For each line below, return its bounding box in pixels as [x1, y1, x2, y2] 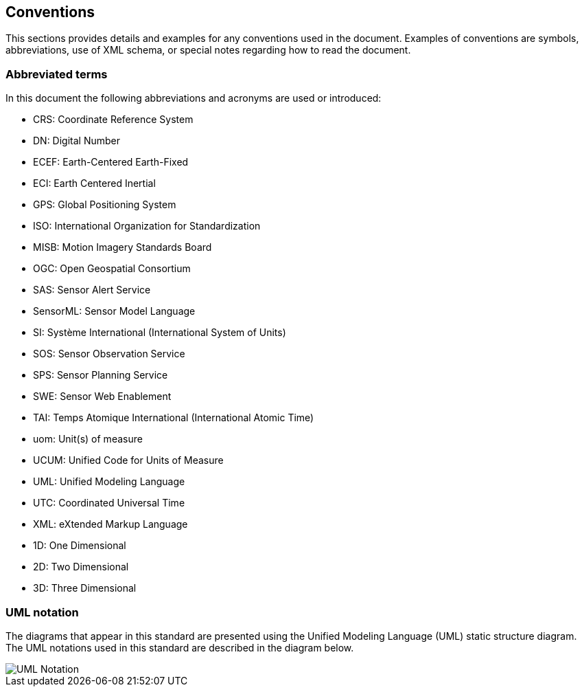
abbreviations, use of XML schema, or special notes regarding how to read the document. [5, 44, 411, 56]
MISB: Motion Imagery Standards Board [33, 241, 212, 254]
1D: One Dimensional [33, 539, 126, 552]
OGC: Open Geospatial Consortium [33, 263, 191, 275]
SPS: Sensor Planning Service [33, 369, 168, 381]
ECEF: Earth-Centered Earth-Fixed [33, 156, 189, 168]
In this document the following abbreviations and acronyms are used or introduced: [5, 92, 382, 104]
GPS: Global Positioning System [33, 199, 176, 211]
